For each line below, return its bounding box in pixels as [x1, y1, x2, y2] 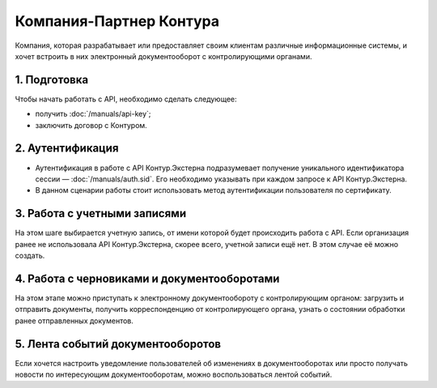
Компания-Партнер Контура [15, 12, 220, 30]
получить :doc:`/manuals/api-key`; [35, 109, 151, 119]
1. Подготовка [15, 73, 89, 87]
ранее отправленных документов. [15, 316, 134, 326]
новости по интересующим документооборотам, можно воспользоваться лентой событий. [15, 369, 333, 379]
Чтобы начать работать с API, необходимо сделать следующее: [15, 94, 238, 104]
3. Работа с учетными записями [15, 207, 186, 220]
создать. [15, 251, 45, 260]
